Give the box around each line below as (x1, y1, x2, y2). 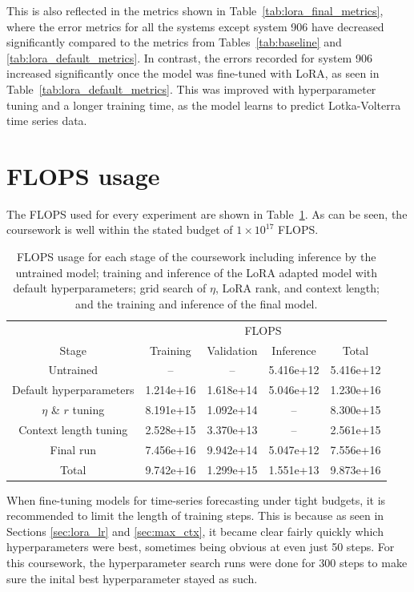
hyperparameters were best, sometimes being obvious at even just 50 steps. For (6, 538, 395, 555)
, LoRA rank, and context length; (215, 280, 380, 296)
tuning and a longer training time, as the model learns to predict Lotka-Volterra (6, 96, 401, 113)
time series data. (6, 112, 87, 129)
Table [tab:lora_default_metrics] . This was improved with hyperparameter (6, 80, 376, 97)
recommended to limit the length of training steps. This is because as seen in (6, 507, 384, 524)
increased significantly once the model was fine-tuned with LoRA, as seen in (6, 65, 380, 82)
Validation (207, 341, 258, 358)
